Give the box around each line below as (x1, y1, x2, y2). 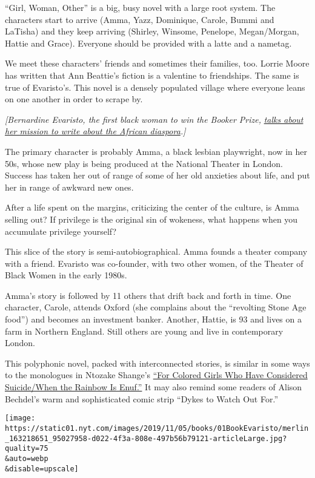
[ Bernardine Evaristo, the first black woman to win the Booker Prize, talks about (5, 113, 303, 125)
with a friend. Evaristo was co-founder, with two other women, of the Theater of (5, 257, 303, 269)
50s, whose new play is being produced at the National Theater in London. (5, 157, 283, 169)
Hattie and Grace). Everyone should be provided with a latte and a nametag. (5, 36, 292, 49)
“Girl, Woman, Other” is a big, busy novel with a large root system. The (5, 1, 276, 13)
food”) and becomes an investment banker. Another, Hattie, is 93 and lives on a (5, 313, 302, 326)
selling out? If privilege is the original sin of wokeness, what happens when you (5, 212, 298, 225)
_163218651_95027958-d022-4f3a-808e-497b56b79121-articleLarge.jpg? (5, 434, 287, 443)
